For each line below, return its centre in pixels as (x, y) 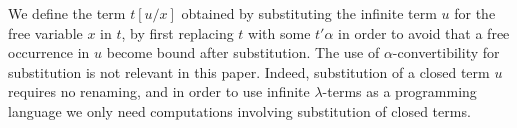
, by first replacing (177, 32)
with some (279, 32)
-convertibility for (446, 52)
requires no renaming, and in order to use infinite (159, 91)
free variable (45, 32)
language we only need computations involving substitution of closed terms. (239, 110)
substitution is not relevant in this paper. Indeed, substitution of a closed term (249, 71)
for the (475, 13)
